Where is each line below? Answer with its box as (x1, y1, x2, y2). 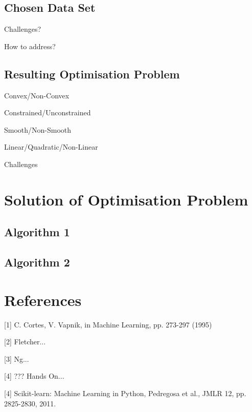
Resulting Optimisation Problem (4, 66, 180, 81)
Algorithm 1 (4, 224, 70, 240)
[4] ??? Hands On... (4, 370, 64, 381)
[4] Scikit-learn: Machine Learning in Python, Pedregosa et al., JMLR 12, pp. (4, 388, 246, 398)
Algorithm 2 (4, 254, 70, 270)
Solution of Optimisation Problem (4, 189, 248, 210)
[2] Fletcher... (4, 336, 46, 347)
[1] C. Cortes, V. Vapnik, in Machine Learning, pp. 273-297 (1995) (4, 319, 212, 329)
